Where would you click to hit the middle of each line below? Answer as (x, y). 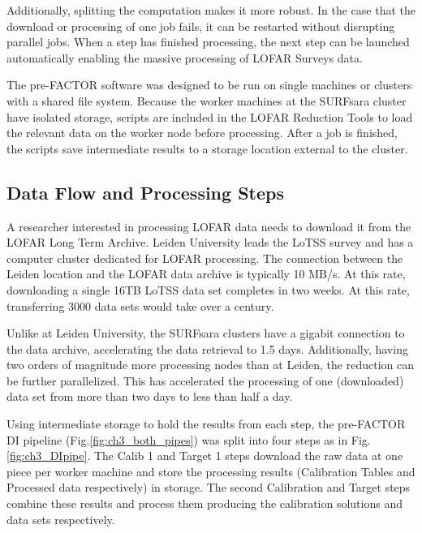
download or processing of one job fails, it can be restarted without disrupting (201, 26)
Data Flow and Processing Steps (145, 192)
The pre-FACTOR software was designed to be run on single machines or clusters (209, 85)
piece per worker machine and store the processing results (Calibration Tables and (211, 471)
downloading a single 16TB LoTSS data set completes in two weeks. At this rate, (208, 289)
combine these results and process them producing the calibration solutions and (205, 503)
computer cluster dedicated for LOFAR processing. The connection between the (205, 258)
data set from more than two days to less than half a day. (150, 396)
